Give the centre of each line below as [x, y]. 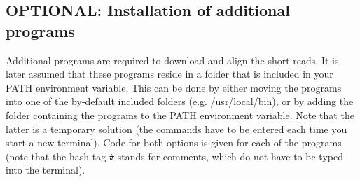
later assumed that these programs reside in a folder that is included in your [169, 74]
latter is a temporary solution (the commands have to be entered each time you [176, 128]
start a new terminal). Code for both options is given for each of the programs [174, 142]
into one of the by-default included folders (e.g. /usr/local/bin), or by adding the [180, 101]
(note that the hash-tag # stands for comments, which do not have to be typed [174, 156]
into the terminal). [46, 170]
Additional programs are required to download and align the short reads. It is [172, 60]
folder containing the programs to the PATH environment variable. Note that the [180, 114]
